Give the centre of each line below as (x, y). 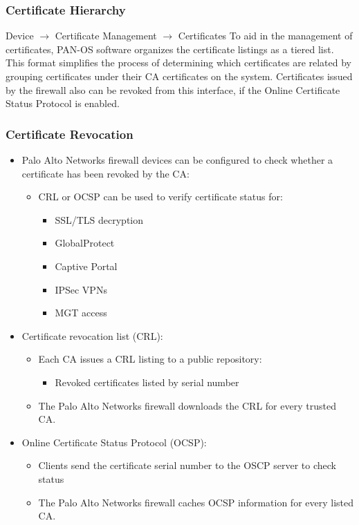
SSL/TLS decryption (99, 219)
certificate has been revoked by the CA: (105, 173)
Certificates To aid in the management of (265, 36)
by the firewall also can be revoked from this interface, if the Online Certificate (173, 89)
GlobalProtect (85, 243)
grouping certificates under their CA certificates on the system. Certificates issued (179, 76)
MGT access (81, 313)
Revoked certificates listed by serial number (147, 382)
